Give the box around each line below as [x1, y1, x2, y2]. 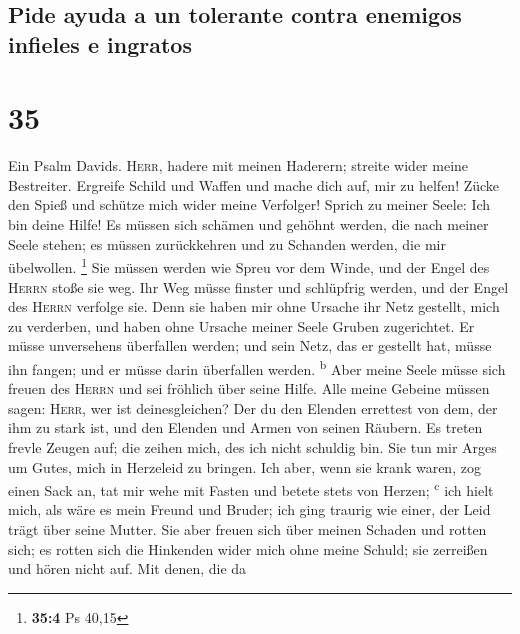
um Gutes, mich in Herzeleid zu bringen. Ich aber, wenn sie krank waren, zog [8, 456, 481, 477]
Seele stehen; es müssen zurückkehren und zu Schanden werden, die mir [8, 233, 446, 254]
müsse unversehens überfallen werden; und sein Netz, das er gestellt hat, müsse [8, 335, 492, 356]
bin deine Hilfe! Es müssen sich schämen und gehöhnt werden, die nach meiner [8, 214, 489, 235]
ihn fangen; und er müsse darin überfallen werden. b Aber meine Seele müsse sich [8, 355, 506, 379]
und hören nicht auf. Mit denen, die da [8, 558, 247, 579]
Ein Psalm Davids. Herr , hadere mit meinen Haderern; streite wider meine [8, 155, 469, 176]
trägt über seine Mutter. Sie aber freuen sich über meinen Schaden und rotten [8, 518, 487, 539]
